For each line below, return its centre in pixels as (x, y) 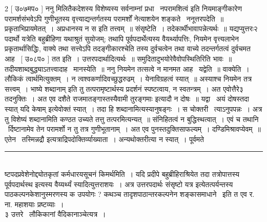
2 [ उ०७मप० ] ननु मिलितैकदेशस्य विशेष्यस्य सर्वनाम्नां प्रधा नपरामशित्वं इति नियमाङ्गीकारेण (123, 8)
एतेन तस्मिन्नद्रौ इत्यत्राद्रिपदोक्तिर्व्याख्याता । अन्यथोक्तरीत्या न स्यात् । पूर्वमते (104, 139)
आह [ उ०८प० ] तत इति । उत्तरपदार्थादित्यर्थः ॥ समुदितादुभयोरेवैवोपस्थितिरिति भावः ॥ (118, 58)
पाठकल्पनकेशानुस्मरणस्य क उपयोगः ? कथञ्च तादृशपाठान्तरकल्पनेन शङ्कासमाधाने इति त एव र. (130, 194)
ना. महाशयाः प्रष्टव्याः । (34, 204)
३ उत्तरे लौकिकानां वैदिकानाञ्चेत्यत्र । (55, 214)
